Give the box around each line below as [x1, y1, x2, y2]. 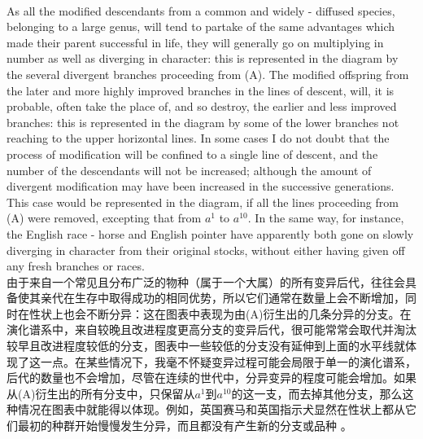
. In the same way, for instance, [247, 209, 404, 226]
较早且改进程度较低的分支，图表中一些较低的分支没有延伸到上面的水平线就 [7, 337, 405, 354]
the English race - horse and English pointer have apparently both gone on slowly [7, 225, 414, 242]
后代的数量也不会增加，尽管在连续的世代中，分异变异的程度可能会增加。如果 [7, 369, 416, 386]
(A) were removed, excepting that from [7, 209, 202, 226]
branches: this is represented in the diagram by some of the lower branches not [7, 113, 399, 130]
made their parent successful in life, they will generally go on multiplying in [7, 33, 384, 50]
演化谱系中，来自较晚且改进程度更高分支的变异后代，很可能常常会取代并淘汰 [7, 321, 416, 338]
